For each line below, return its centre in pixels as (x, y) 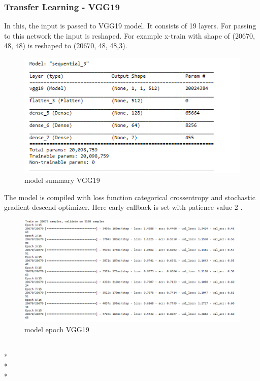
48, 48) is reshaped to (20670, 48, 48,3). (66, 45)
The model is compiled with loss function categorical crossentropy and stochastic (130, 197)
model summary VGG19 (62, 180)
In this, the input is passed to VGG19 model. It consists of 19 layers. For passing (130, 26)
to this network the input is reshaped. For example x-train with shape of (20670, (129, 35)
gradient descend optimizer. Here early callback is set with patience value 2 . (123, 207)
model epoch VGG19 (57, 329)
